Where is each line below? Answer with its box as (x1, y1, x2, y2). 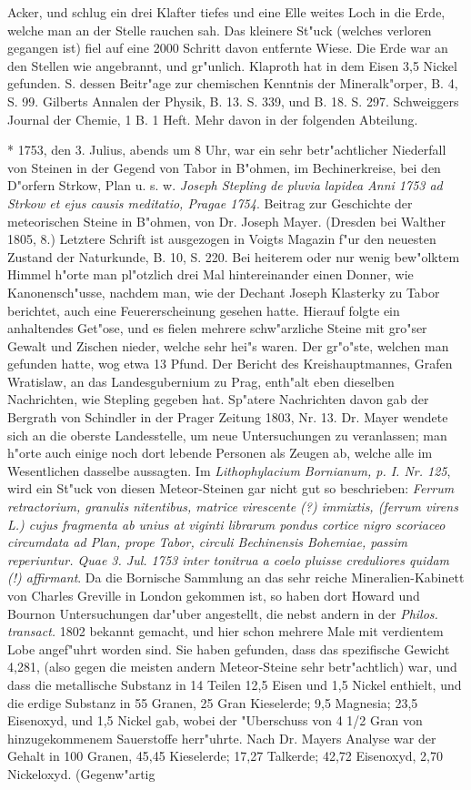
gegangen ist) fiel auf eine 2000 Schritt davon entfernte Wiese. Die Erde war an (7, 38, 448, 57)
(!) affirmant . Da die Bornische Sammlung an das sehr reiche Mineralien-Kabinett (7, 568, 465, 587)
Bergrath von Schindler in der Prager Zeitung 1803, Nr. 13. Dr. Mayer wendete (7, 408, 448, 427)
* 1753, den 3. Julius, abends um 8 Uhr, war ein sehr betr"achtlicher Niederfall (7, 140, 446, 159)
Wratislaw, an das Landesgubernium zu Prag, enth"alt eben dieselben (7, 371, 395, 390)
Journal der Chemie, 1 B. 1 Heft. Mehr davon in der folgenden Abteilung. (7, 109, 418, 128)
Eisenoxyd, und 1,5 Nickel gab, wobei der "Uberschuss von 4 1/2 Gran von (7, 711, 423, 730)
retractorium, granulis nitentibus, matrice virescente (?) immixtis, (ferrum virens (7, 497, 458, 516)
